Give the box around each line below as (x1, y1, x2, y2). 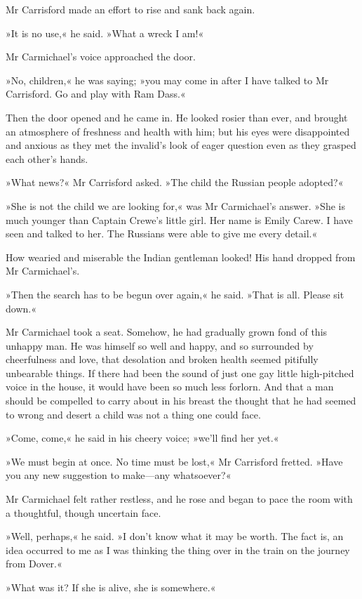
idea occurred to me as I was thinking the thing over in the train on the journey (6, 542, 350, 557)
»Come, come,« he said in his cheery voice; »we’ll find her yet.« (6, 430, 279, 445)
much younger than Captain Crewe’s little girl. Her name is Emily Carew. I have (6, 212, 353, 227)
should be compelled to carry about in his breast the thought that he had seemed (6, 393, 356, 408)
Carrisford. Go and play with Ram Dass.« (6, 86, 186, 101)
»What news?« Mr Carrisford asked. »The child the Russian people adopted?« (6, 175, 344, 190)
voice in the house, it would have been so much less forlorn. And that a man (6, 379, 334, 394)
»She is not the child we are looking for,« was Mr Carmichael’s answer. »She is (6, 198, 345, 213)
